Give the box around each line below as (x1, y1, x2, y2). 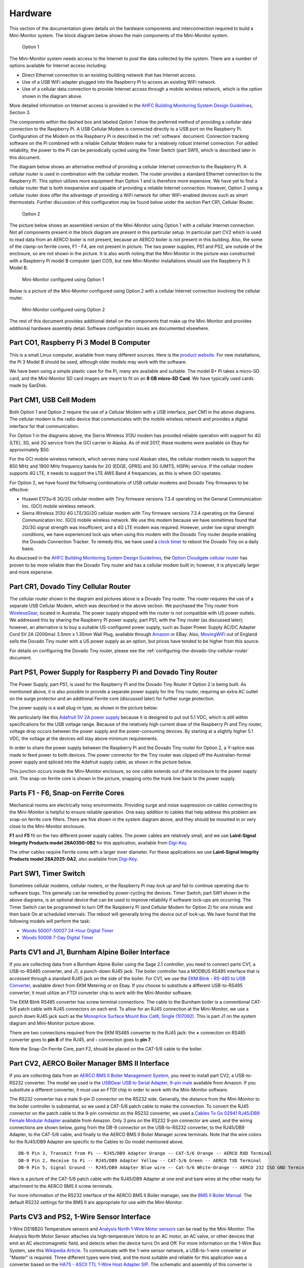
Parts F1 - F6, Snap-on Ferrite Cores (9, 789, 125, 797)
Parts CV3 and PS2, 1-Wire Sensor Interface (9, 1213, 151, 1221)
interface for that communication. (9, 423, 80, 429)
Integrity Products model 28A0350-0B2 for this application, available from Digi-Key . (9, 839, 188, 846)
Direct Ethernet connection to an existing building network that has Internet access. (22, 72, 197, 78)
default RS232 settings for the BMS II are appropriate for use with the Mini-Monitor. (9, 1200, 183, 1206)
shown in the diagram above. (22, 93, 83, 99)
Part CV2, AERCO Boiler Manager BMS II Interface (9, 1059, 170, 1068)
